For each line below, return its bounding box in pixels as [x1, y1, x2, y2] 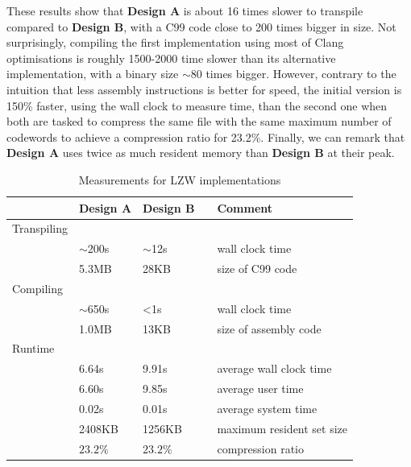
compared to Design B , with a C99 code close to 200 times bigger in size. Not [6, 18, 396, 35]
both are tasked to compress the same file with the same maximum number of [6, 113, 392, 130]
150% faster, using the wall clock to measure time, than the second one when [6, 97, 388, 114]
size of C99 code [217, 260, 297, 277]
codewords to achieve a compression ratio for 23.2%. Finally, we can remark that [6, 128, 405, 145]
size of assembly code [217, 320, 322, 337]
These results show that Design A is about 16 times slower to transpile [6, 2, 363, 19]
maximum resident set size [217, 419, 348, 436]
